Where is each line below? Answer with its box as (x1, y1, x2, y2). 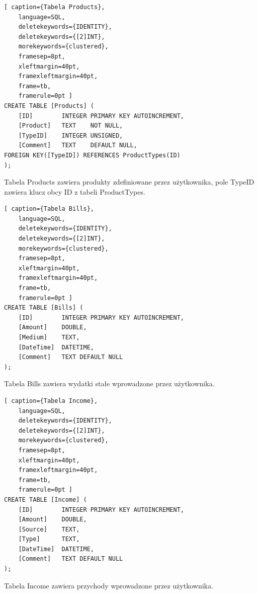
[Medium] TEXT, (18, 334, 80, 341)
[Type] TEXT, (18, 536, 80, 543)
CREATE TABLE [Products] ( (4, 102, 94, 109)
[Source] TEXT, (18, 525, 80, 533)
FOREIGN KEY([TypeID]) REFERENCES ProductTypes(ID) (4, 151, 181, 159)
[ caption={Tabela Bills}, (4, 205, 94, 213)
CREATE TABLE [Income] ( (4, 496, 87, 503)
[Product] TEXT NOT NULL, (18, 122, 123, 130)
